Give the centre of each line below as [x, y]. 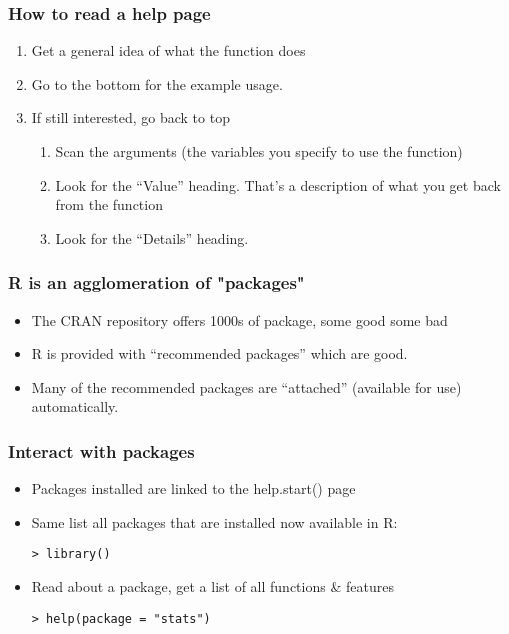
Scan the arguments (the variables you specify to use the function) [259, 151]
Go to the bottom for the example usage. [157, 83]
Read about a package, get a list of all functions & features [212, 586]
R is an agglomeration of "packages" [156, 282]
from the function [109, 204]
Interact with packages [101, 450]
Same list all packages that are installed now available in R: [214, 521]
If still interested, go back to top [130, 117]
